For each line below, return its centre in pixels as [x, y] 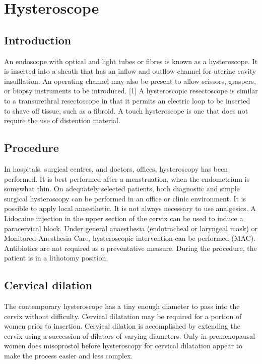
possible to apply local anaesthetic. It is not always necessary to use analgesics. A [130, 208]
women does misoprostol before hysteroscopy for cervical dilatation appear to [123, 346]
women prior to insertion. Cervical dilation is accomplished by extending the [122, 326]
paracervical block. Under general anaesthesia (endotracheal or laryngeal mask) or [131, 228]
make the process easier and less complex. [69, 356]
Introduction [38, 40]
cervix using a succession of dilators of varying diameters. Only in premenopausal [130, 335]
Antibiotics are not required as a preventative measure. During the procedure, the [130, 248]
